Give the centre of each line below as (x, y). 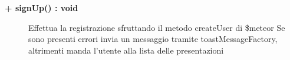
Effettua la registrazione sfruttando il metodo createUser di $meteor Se (157, 27)
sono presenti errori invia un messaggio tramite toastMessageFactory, (153, 39)
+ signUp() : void (42, 8)
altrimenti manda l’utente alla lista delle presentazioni (126, 50)
